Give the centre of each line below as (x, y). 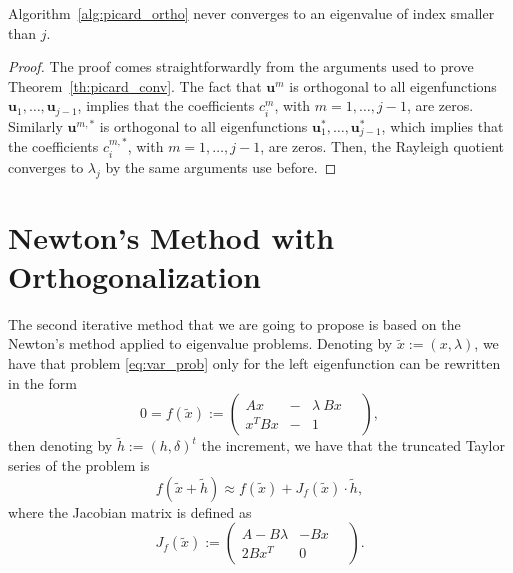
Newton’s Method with (171, 236)
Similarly (35, 125)
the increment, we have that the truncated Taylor (353, 445)
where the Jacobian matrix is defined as (130, 511)
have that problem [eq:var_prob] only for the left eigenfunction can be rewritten (254, 363)
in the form (42, 382)
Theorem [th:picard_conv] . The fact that (135, 85)
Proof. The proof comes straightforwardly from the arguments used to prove (241, 66)
